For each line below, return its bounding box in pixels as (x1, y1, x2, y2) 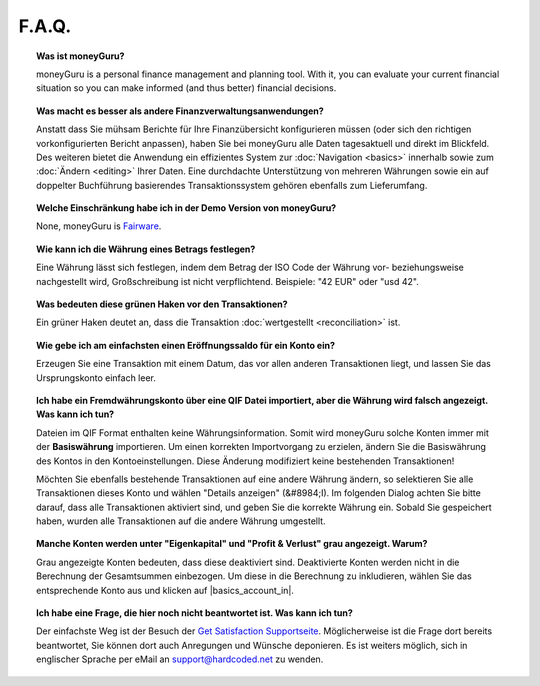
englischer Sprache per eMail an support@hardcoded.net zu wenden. (36, 653, 324, 665)
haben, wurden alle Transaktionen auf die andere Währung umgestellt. (36, 515, 326, 527)
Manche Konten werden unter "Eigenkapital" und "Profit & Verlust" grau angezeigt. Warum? (36, 538, 428, 550)
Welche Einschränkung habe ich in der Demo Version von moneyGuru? (36, 202, 337, 214)
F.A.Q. (18, 15, 72, 37)
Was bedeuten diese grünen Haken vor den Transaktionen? (36, 298, 289, 310)
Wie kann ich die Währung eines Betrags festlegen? (36, 243, 256, 255)
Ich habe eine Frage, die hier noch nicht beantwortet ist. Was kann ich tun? (36, 607, 354, 619)
